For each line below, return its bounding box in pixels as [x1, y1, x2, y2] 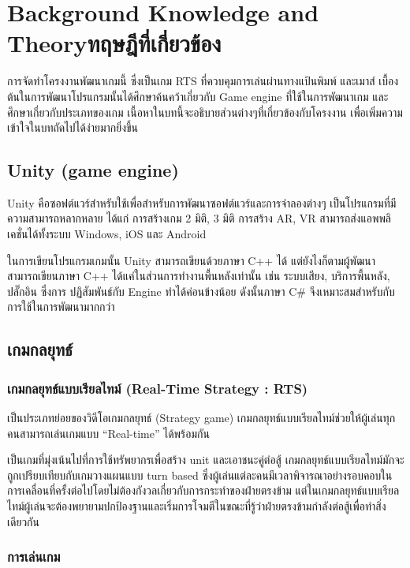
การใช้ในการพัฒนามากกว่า [7, 298, 115, 315]
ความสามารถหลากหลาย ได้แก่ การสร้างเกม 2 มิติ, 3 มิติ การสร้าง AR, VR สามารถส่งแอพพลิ [7, 210, 392, 226]
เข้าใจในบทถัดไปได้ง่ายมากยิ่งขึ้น [7, 119, 139, 136]
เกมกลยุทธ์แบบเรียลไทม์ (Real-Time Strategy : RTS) [7, 378, 308, 398]
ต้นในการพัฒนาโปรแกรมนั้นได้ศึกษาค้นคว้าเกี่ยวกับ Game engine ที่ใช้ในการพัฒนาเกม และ [7, 88, 389, 104]
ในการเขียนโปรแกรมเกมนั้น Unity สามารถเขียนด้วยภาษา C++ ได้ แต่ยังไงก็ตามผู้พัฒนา [7, 252, 376, 268]
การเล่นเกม [7, 547, 61, 566]
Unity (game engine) [7, 158, 179, 182]
